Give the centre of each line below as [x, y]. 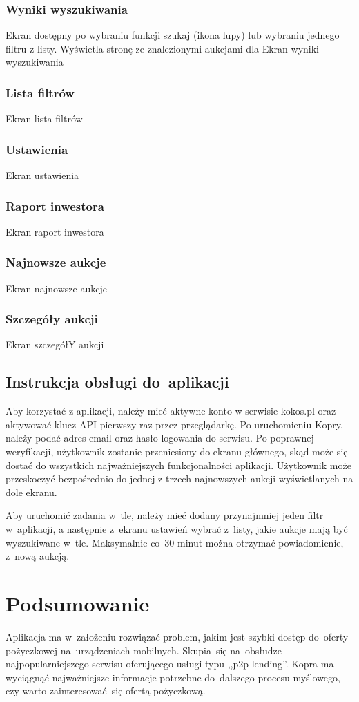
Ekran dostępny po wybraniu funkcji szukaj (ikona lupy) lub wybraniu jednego [173, 35]
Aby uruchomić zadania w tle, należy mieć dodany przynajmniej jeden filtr [165, 515]
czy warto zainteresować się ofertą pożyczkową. [106, 691]
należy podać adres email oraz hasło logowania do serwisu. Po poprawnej [160, 438]
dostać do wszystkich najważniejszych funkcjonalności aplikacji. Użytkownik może [178, 465]
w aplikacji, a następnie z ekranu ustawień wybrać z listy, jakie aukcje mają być [177, 529]
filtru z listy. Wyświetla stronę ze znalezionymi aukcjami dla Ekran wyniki [163, 48]
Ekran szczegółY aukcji [55, 344]
